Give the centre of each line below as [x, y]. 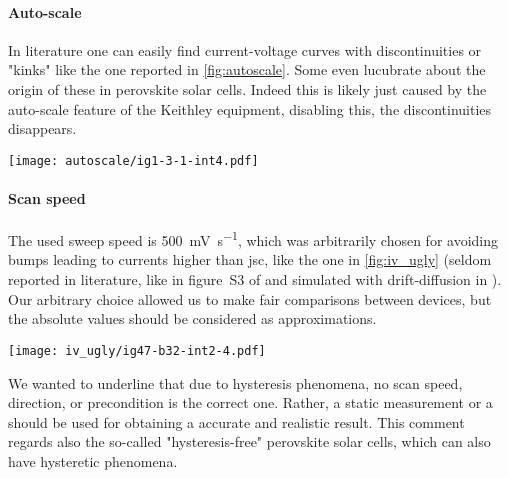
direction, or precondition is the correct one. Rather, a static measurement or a [250, 402]
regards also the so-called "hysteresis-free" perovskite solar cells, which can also [249, 441]
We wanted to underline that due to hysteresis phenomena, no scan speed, [235, 382]
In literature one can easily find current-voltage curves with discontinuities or [245, 49]
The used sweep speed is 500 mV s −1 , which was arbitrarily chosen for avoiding [253, 238]
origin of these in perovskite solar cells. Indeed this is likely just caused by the [247, 88]
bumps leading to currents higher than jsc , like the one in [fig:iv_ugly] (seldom [250, 259]
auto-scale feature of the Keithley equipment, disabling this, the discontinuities [250, 108]
